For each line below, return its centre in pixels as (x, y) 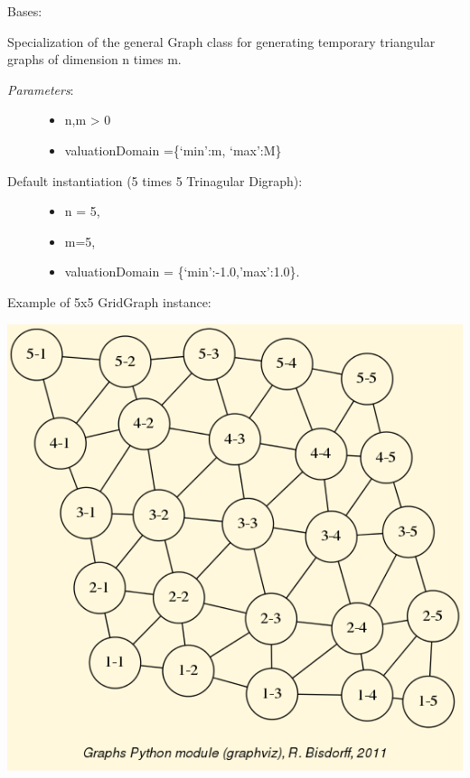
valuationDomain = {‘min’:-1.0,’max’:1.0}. (182, 272)
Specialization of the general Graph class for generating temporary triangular (221, 41)
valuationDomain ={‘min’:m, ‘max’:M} (173, 150)
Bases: (25, 11)
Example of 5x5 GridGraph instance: (109, 301)
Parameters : (41, 89)
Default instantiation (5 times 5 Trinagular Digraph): (155, 180)
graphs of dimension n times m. (94, 59)
